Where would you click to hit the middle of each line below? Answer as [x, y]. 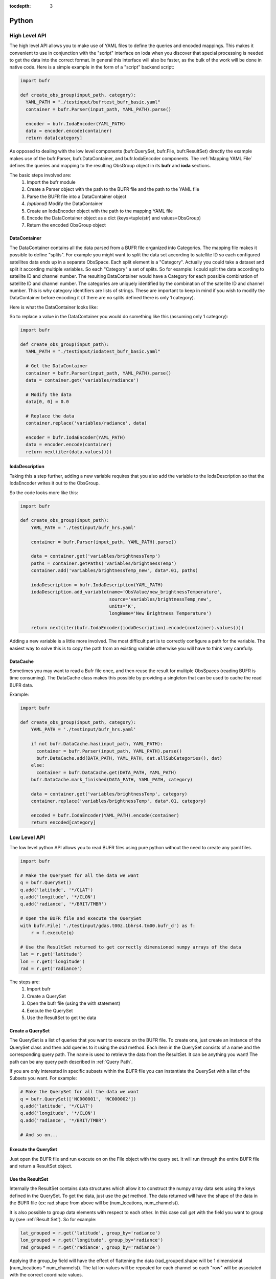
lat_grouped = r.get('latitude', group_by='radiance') [90, 1233]
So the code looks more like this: [44, 492]
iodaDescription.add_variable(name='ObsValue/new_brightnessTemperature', [126, 592]
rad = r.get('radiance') [51, 969]
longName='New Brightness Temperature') [160, 613]
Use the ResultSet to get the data [62, 1018]
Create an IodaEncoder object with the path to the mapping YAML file [100, 211]
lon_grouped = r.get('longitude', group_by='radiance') [92, 1240]
